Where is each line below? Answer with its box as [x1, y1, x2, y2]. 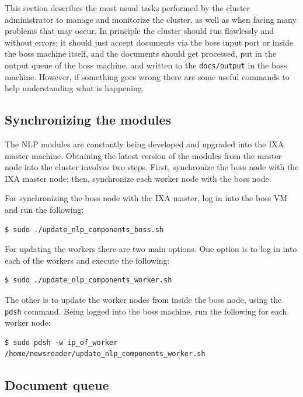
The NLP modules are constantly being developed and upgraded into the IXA [5, 138, 284, 150]
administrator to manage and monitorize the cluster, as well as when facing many [5, 13, 297, 25]
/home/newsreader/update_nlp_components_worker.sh [5, 350, 206, 358]
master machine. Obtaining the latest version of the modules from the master [5, 149, 282, 161]
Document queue [5, 376, 109, 394]
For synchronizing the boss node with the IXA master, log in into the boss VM [5, 192, 288, 204]
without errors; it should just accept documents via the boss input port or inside [5, 36, 293, 48]
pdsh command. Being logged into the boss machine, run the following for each [5, 305, 287, 317]
